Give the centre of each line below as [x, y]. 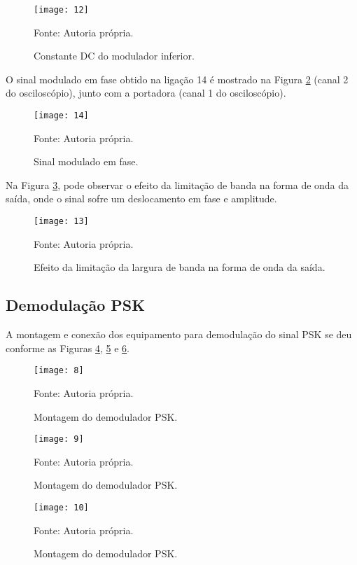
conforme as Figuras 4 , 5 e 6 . [68, 348]
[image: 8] [59, 371]
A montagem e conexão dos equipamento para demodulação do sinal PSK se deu [179, 334]
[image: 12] [61, 10]
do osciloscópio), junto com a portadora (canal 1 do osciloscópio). [146, 93]
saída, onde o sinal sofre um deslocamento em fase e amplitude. [141, 198]
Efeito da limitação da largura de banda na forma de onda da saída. [180, 267]
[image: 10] [61, 507]
